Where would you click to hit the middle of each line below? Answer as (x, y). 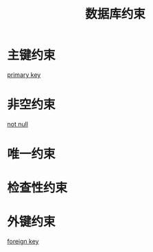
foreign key (23, 242)
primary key (24, 75)
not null (18, 124)
